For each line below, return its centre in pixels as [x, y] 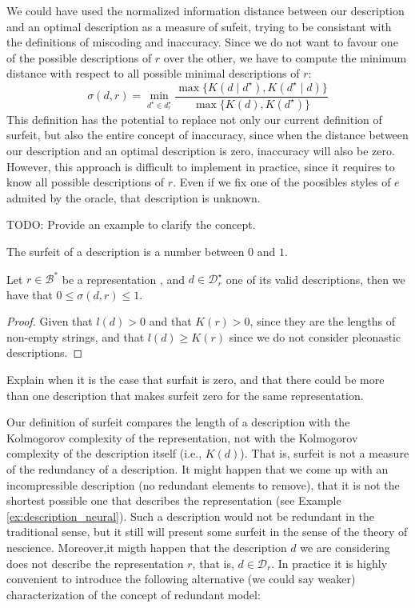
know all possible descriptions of [86, 182]
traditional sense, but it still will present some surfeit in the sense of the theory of [207, 532]
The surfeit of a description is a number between [126, 251]
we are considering [345, 547]
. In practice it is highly [329, 563]
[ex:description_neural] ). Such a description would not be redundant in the [191, 516]
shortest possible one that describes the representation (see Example [174, 500]
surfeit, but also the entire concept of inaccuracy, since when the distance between [207, 135]
